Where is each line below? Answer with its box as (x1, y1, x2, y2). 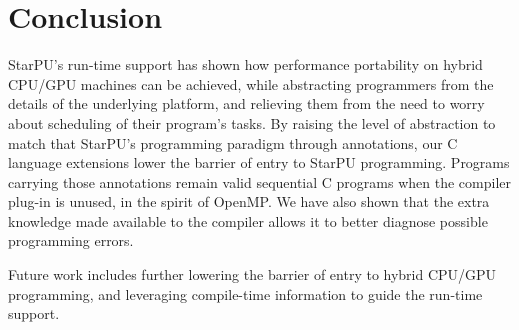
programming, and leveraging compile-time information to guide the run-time (8, 283, 483, 304)
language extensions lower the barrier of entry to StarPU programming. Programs (8, 152, 510, 173)
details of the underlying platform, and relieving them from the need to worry (8, 93, 485, 114)
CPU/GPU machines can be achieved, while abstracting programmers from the (8, 73, 494, 94)
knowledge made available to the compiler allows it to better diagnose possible (8, 210, 488, 231)
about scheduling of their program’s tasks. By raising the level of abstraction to (8, 112, 496, 133)
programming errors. (8, 230, 134, 251)
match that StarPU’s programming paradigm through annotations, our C (8, 132, 458, 153)
